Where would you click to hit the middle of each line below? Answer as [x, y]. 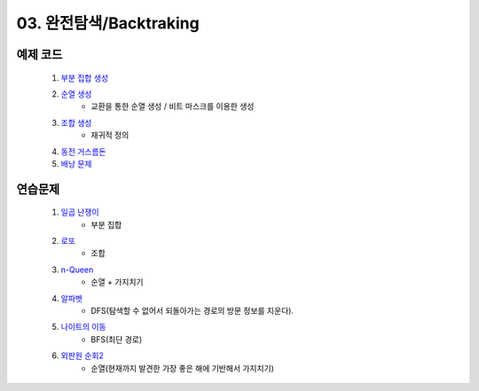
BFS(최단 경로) [117, 339]
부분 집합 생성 [85, 78]
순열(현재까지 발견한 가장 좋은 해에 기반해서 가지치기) [183, 368]
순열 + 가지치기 [117, 282]
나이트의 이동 [83, 327]
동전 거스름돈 [83, 152]
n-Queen [77, 270]
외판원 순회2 [82, 356]
